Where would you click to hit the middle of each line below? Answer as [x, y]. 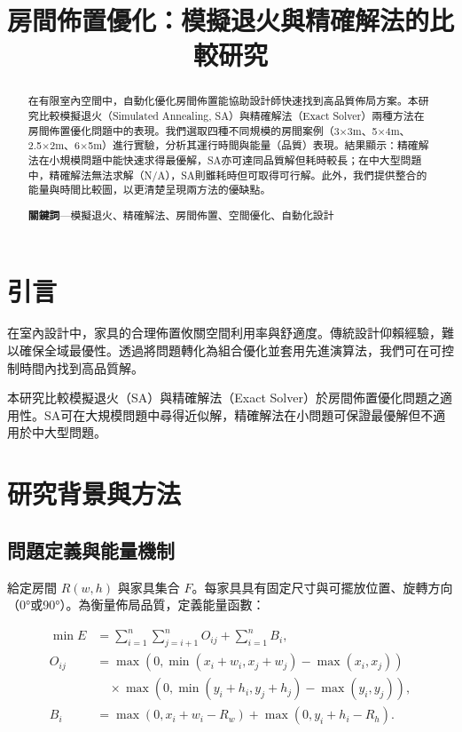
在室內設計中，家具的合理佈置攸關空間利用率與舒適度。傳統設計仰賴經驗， [224, 333]
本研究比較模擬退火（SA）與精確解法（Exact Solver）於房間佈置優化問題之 [223, 398]
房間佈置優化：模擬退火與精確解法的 [219, 20]
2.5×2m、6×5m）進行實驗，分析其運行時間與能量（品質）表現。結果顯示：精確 [223, 145]
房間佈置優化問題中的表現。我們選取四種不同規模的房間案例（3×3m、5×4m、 [219, 130]
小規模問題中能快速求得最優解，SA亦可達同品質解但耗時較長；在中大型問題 [235, 159]
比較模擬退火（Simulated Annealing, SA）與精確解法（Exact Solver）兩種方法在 [231, 116]
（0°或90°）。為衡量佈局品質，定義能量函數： [136, 605]
